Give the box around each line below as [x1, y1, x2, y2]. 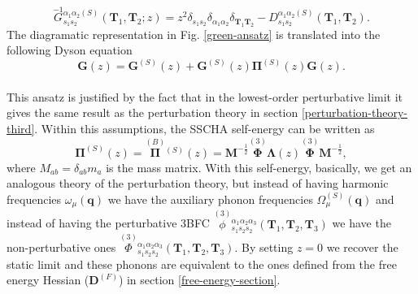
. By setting [234, 238, 294, 255]
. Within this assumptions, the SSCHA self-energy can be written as [34, 120, 375, 137]
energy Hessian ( [7, 271, 89, 288]
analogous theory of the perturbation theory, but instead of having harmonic [7, 175, 389, 192]
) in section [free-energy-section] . [118, 271, 281, 288]
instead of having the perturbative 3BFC [7, 214, 210, 231]
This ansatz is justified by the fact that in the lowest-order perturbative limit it [7, 88, 403, 105]
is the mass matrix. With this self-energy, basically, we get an [106, 158, 412, 175]
